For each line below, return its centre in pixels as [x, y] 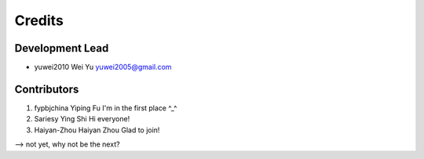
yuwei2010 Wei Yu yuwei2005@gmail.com [103, 67]
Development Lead [62, 48]
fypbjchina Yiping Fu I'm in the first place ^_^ [106, 108]
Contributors [47, 89]
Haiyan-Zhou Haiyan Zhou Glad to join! [97, 130]
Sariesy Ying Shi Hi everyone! [82, 119]
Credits [39, 20]
